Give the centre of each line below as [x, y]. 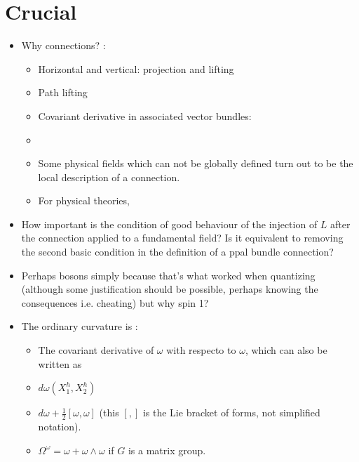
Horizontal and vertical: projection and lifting [136, 68]
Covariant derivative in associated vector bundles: [145, 115]
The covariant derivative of [96, 350]
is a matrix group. [167, 450]
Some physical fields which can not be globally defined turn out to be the [196, 163]
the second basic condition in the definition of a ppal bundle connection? [177, 252]
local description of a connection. [109, 177]
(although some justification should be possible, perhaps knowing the [170, 289]
